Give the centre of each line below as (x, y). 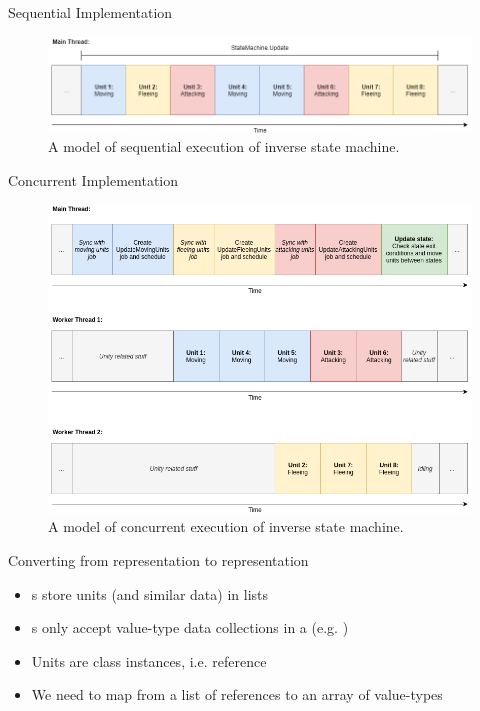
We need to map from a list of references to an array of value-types (237, 694)
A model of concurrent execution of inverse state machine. (226, 526)
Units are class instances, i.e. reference (149, 660)
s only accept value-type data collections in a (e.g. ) (190, 627)
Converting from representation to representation (158, 560)
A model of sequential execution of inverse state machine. (224, 146)
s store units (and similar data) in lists (150, 593)
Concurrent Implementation (93, 179)
